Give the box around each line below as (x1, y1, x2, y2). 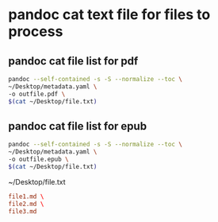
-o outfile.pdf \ (8, 90, 66, 98)
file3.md (8, 207, 37, 216)
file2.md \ (8, 200, 44, 208)
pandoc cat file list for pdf (8, 54, 139, 68)
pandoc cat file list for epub (8, 119, 147, 133)
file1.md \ (8, 193, 44, 201)
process (8, 22, 63, 41)
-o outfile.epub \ (8, 155, 69, 164)
